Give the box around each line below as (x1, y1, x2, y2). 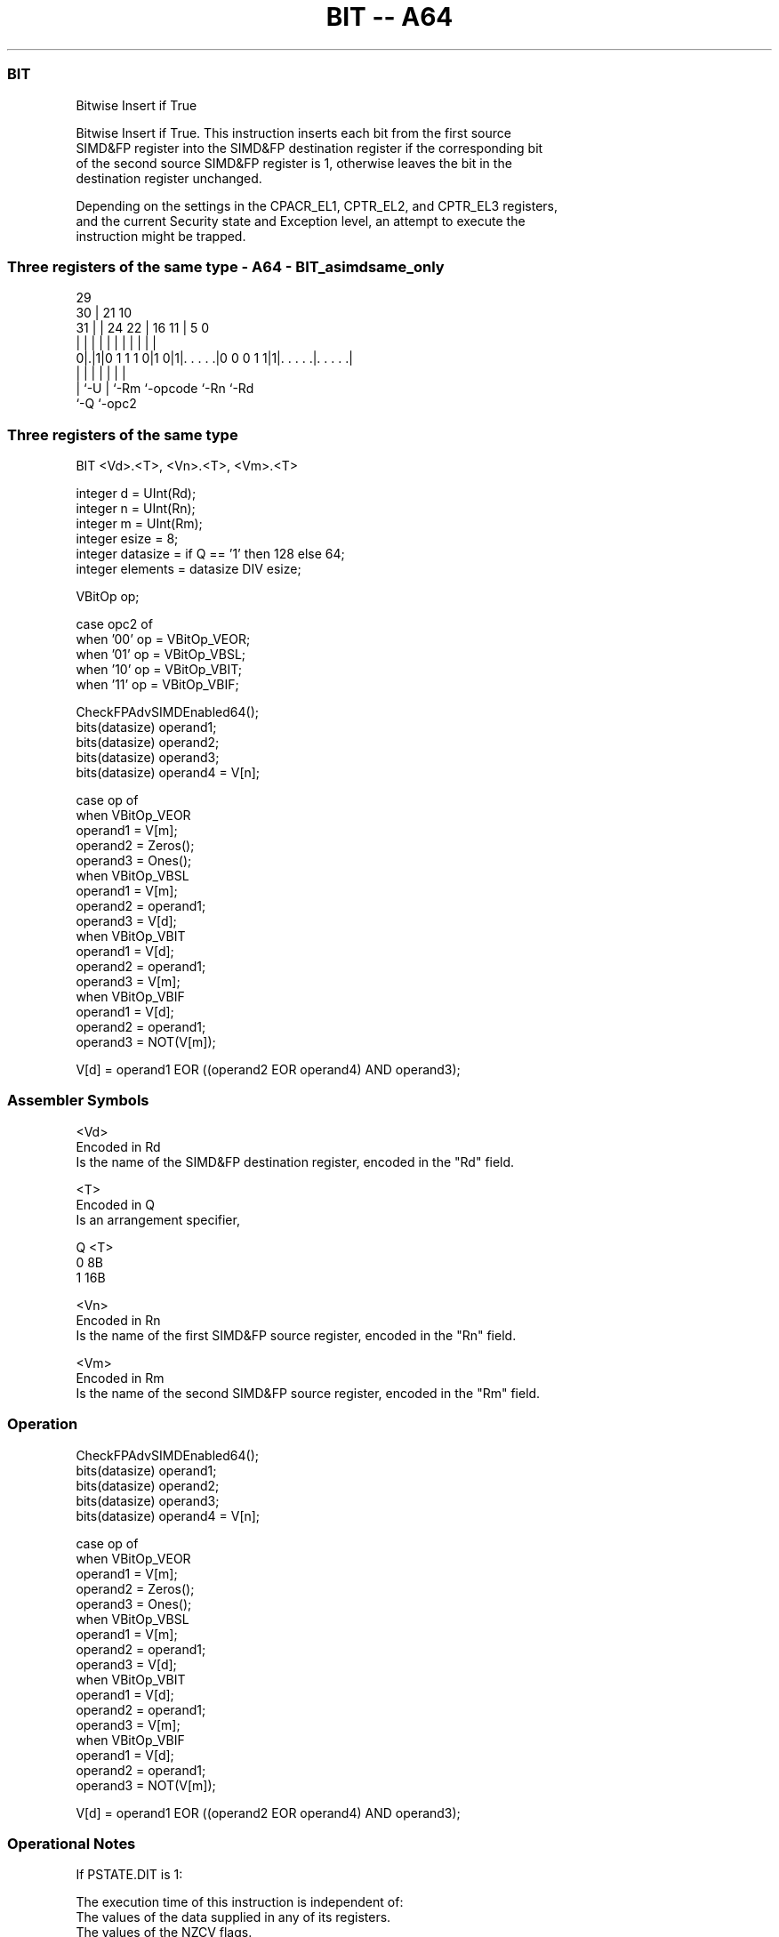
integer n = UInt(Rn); (76, 501, 196, 516)
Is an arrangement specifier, (76, 1211, 240, 1227)
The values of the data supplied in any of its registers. (76, 1909, 391, 1925)
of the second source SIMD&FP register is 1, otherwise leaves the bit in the (76, 155, 512, 171)
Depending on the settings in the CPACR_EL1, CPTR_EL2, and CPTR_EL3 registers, (76, 197, 558, 213)
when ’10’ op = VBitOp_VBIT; (76, 662, 243, 677)
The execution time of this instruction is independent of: (76, 1894, 404, 1910)
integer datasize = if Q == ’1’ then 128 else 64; (76, 546, 345, 561)
